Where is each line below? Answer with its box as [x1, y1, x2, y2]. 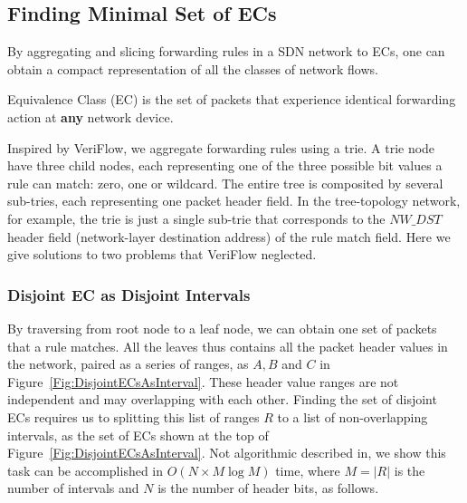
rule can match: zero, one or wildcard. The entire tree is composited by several [7, 173, 443, 192]
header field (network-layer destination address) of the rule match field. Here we [7, 227, 451, 246]
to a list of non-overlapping [277, 407, 428, 426]
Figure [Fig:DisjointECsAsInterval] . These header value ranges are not [7, 372, 399, 391]
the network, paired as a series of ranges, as [7, 354, 249, 373]
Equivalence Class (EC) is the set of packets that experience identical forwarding [7, 90, 456, 109]
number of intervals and [7, 479, 139, 498]
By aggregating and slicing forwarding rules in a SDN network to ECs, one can [7, 42, 445, 61]
